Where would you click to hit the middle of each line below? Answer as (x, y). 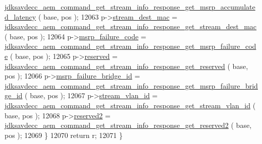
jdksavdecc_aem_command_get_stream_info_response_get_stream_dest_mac (131, 26)
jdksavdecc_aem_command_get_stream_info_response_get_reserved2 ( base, (128, 125)
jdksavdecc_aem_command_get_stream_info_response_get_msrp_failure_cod (130, 46)
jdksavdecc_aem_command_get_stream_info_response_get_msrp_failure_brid (131, 85)
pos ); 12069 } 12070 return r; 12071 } (64, 135)
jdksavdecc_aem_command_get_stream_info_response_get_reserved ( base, (126, 66)
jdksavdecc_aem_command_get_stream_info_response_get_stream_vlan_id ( (130, 105)
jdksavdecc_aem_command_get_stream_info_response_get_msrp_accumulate (130, 7)
